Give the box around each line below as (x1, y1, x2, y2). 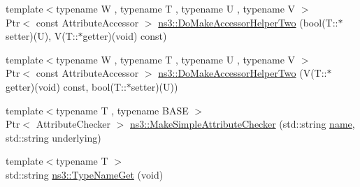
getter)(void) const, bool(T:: (6, 79, 127, 93)
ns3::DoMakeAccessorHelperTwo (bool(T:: (158, 15, 338, 29)
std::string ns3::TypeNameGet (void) (6, 167, 164, 181)
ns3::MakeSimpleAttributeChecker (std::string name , (130, 117, 355, 131)
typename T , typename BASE (56, 103, 189, 117)
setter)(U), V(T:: (6, 29, 78, 43)
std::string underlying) (6, 130, 101, 144)
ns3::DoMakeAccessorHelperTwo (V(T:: (158, 66, 327, 80)
